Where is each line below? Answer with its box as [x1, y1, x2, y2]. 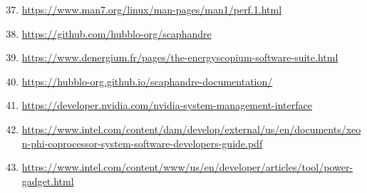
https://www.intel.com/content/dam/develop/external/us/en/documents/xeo [21, 121, 361, 136]
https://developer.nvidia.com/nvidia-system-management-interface [21, 98, 312, 113]
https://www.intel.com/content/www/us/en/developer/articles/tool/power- [21, 160, 353, 174]
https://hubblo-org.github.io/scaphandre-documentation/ [21, 73, 273, 88]
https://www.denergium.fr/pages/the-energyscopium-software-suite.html [21, 50, 338, 65]
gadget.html [21, 173, 74, 188]
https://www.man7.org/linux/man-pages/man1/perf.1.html [21, 2, 282, 16]
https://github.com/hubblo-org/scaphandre [21, 26, 212, 41]
